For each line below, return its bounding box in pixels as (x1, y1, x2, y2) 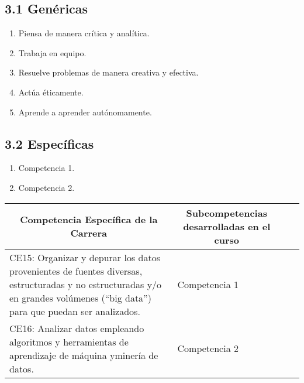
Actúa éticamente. (18, 86, 84, 98)
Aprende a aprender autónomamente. (18, 105, 152, 118)
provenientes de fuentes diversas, (9, 264, 143, 278)
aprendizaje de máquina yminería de (9, 348, 158, 362)
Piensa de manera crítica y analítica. (18, 27, 150, 39)
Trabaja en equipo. (18, 46, 87, 59)
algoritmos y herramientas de (9, 334, 129, 348)
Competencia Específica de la (20, 213, 158, 227)
